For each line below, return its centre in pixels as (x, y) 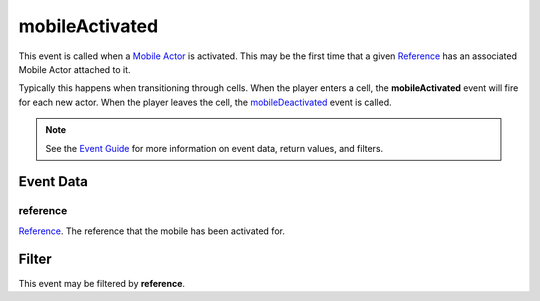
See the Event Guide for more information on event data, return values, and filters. (214, 148)
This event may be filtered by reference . (101, 283)
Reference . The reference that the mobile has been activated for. (151, 231)
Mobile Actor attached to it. (74, 69)
